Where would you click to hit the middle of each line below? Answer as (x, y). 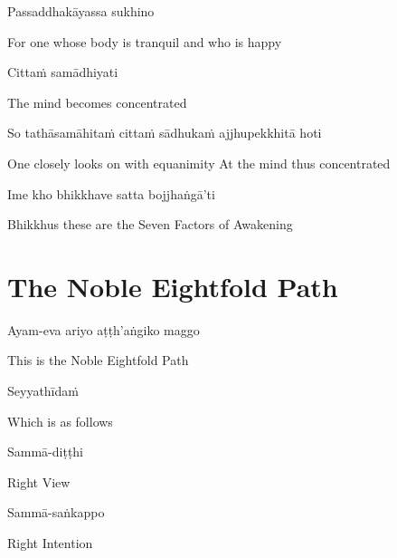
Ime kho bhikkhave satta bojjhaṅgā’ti (111, 193)
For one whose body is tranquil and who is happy (145, 41)
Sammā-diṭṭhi (46, 452)
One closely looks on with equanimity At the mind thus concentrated (199, 163)
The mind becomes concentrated (97, 102)
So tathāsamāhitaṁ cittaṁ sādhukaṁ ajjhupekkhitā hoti (165, 133)
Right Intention (50, 543)
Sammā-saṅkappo (56, 512)
